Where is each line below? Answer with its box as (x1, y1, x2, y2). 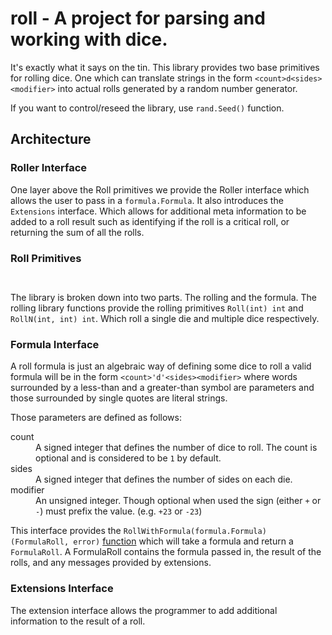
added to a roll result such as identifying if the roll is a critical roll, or (10, 215, 290, 227)
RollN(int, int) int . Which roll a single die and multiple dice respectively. (10, 312, 320, 324)
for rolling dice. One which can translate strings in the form (10, 72, 253, 84)
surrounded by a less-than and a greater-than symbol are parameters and (10, 382, 315, 394)
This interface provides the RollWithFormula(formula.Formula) (10, 525, 267, 537)
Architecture (10, 131, 92, 148)
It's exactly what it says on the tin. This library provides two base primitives (10, 61, 320, 73)
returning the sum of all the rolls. (10, 226, 145, 238)
